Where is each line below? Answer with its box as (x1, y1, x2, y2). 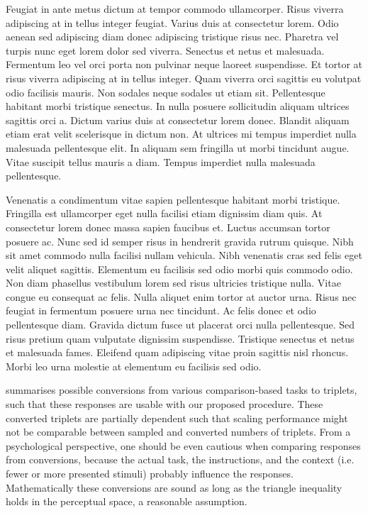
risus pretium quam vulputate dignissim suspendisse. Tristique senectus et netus (6, 331, 355, 346)
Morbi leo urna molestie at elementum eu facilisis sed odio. (6, 358, 262, 373)
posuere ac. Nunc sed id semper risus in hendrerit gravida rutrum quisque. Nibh (6, 233, 354, 248)
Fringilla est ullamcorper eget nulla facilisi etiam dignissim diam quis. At (6, 206, 323, 221)
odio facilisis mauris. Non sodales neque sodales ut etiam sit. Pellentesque (6, 84, 325, 99)
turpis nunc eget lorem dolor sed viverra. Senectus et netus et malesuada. (6, 43, 325, 57)
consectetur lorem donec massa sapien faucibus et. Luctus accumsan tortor (6, 219, 330, 234)
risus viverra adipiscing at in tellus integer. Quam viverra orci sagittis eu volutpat (6, 70, 362, 85)
